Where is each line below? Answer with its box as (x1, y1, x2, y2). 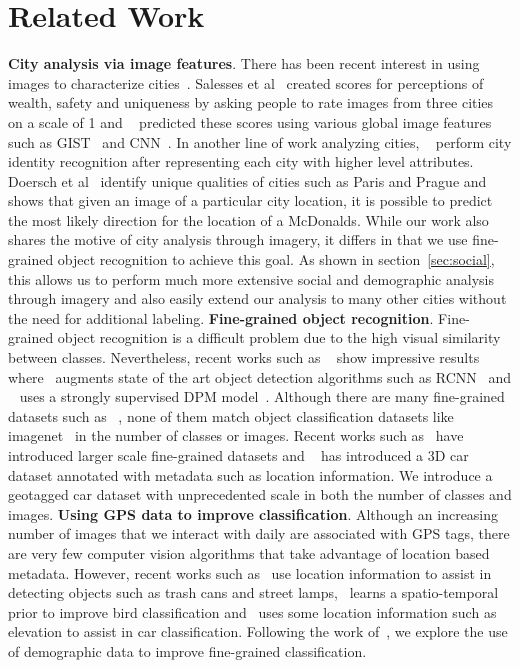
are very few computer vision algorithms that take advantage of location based (8, 542, 490, 563)
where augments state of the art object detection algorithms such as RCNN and (8, 366, 512, 387)
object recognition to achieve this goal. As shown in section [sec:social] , (57, 249, 495, 270)
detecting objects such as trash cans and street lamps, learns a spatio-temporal (8, 582, 499, 603)
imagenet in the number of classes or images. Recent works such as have (8, 425, 464, 446)
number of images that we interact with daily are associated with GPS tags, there (8, 523, 510, 544)
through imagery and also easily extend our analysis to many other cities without (8, 288, 507, 309)
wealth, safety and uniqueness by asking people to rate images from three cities (8, 92, 494, 113)
